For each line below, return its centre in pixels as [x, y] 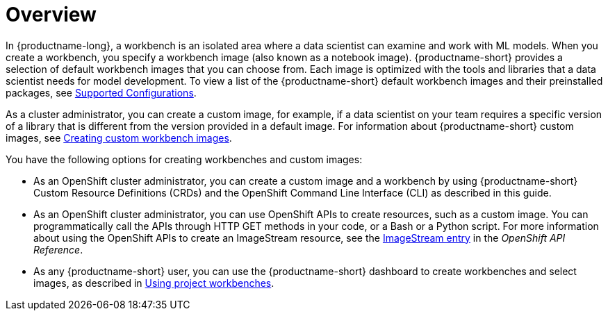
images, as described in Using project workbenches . [154, 283]
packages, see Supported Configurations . [101, 92]
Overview [51, 15]
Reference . [58, 249]
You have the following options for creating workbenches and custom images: [184, 159]
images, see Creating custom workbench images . [119, 138]
